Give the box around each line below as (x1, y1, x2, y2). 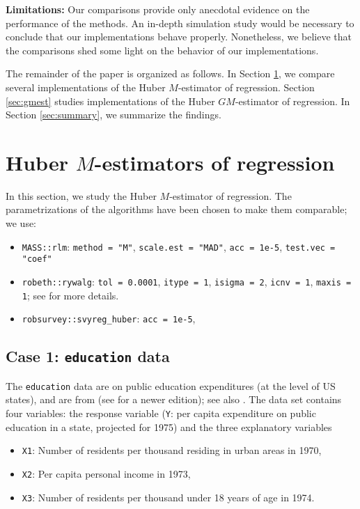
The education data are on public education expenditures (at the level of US (6, 378, 336, 393)
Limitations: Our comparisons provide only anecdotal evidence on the (6, 2, 310, 16)
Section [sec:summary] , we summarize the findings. (6, 107, 221, 122)
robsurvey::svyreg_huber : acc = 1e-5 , (22, 311, 196, 326)
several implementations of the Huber (6, 79, 166, 94)
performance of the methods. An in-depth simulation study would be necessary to (6, 15, 354, 30)
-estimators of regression (94, 148, 335, 176)
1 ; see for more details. (22, 288, 119, 302)
